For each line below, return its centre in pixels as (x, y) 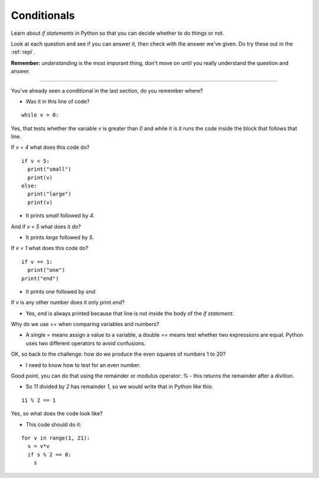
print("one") (46, 270)
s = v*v (38, 446)
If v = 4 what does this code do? (50, 147)
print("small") (49, 169)
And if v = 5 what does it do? (46, 226)
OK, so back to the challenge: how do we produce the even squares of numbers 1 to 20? (118, 354)
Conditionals (43, 15)
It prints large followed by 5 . (60, 237)
